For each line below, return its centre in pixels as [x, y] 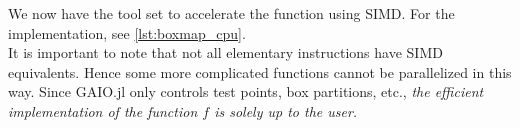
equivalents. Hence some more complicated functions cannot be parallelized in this [260, 71]
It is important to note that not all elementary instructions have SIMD [225, 52]
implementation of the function [103, 110]
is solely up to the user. [286, 110]
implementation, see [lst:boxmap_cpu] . [127, 32]
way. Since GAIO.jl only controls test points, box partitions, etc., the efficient [246, 91]
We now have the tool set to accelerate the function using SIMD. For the [231, 13]
